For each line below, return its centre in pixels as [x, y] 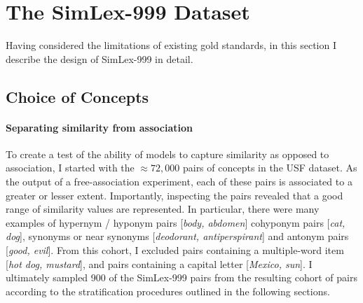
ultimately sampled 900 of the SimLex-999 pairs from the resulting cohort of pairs [181, 277]
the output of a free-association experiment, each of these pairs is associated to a [179, 182]
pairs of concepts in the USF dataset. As [270, 168]
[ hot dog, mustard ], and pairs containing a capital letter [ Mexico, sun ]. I [159, 263]
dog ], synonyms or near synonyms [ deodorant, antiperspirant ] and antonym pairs [177, 236]
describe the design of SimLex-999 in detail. [100, 58]
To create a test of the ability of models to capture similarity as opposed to [167, 154]
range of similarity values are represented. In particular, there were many [163, 209]
